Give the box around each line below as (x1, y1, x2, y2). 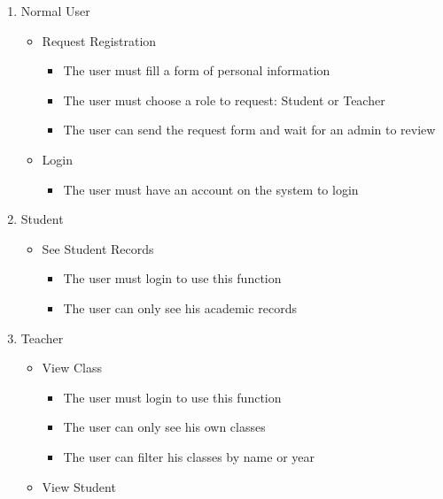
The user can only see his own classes (63, 418, 266, 436)
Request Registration (42, 31, 157, 50)
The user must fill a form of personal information (63, 61, 330, 80)
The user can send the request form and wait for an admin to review (63, 120, 436, 139)
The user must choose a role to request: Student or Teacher (63, 90, 385, 109)
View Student (42, 477, 116, 495)
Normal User (20, 2, 90, 19)
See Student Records (42, 239, 154, 257)
